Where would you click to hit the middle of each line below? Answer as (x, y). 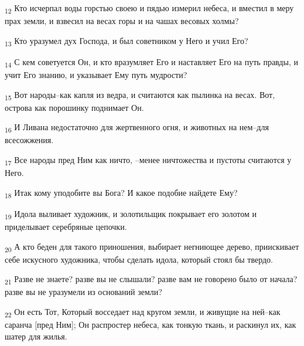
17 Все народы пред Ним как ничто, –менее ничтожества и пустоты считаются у (148, 160)
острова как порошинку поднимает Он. (74, 107)
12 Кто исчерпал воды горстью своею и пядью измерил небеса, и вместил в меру (149, 9)
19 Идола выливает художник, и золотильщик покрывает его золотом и (131, 214)
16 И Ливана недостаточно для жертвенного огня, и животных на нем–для (137, 128)
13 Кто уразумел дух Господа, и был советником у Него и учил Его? (127, 41)
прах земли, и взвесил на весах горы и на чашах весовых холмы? (122, 21)
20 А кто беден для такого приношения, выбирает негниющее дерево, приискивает (152, 247)
